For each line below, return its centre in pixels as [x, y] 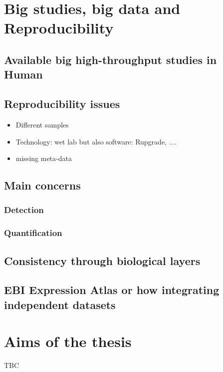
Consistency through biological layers [102, 260]
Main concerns [42, 185]
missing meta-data [44, 158]
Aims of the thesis [68, 341]
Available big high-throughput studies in [111, 59]
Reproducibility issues [62, 104]
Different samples [42, 124]
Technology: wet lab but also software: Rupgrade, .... [96, 141]
